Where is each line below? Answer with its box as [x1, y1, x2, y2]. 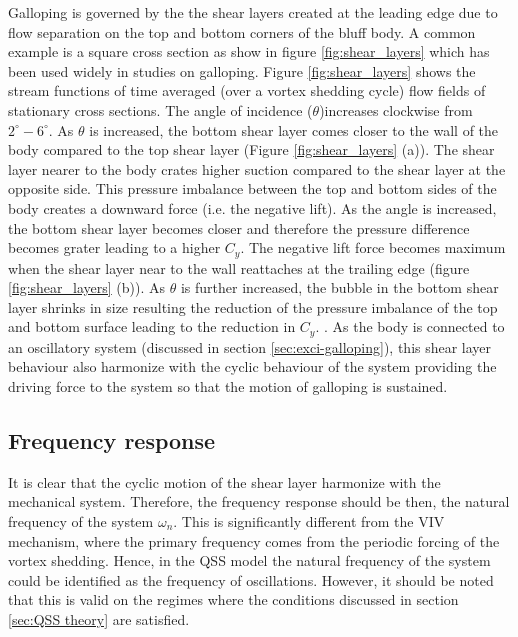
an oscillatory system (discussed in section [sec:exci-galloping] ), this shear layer [8, 336, 492, 357]
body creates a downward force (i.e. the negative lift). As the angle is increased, [8, 197, 497, 218]
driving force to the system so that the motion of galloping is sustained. [8, 376, 448, 396]
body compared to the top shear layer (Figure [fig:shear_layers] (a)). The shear [8, 139, 495, 160]
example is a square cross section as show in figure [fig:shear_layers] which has [8, 41, 490, 62]
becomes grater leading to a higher [8, 237, 221, 258]
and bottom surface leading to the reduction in [8, 316, 296, 337]
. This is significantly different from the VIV [173, 510, 445, 531]
